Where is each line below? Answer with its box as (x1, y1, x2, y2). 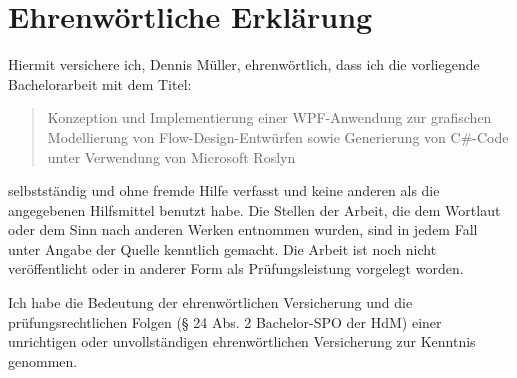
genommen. (8, 350, 78, 371)
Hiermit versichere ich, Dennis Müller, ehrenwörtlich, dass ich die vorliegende (8, 54, 480, 75)
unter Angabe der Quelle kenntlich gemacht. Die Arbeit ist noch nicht (8, 238, 437, 259)
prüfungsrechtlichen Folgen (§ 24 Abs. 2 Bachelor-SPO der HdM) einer (8, 311, 442, 332)
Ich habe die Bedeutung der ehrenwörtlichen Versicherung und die (8, 292, 413, 313)
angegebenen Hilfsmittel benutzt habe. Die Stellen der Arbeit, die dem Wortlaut (8, 199, 501, 220)
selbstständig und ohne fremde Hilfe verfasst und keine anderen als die (8, 180, 440, 201)
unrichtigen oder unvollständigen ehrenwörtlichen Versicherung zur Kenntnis (8, 331, 476, 352)
